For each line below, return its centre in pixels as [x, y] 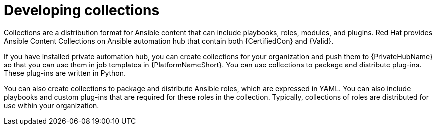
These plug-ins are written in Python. [65, 73]
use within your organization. [52, 105]
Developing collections [82, 10]
